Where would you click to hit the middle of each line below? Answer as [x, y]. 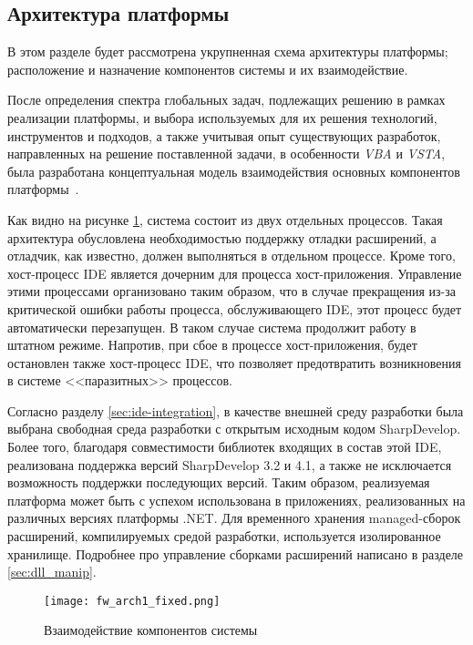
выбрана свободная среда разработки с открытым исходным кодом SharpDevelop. [234, 429]
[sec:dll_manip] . [52, 572]
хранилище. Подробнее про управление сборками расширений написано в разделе [236, 553]
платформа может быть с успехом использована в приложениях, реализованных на [236, 500]
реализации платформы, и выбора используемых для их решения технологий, [222, 117]
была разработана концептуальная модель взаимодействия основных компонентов [234, 171]
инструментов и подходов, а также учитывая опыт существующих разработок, [224, 135]
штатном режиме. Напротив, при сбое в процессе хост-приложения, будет [212, 345]
